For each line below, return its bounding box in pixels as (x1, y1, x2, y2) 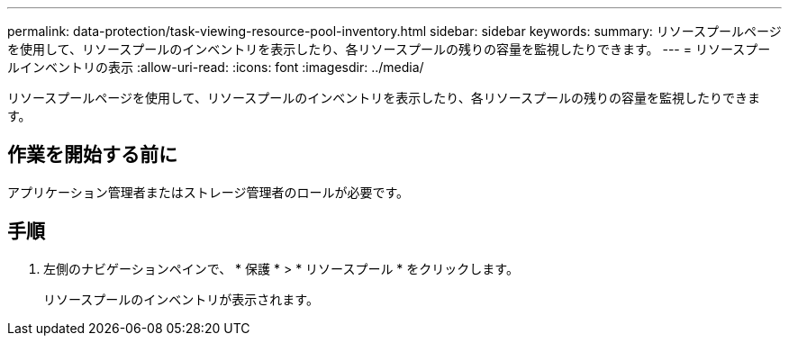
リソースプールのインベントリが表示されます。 (43, 291, 319, 307)
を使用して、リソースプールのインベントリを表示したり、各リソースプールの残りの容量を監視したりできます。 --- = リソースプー (7, 41, 771, 57)
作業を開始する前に (7, 143, 177, 167)
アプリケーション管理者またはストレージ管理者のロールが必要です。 (7, 184, 410, 200)
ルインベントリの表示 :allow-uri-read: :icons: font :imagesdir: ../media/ (7, 59, 424, 75)
